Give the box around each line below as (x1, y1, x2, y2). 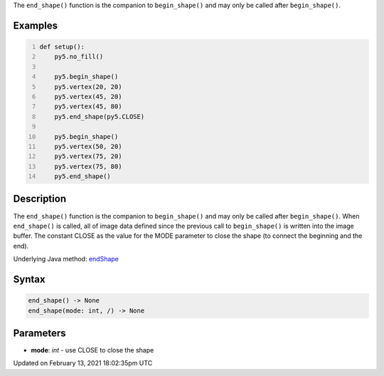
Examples (13, 19, 58, 31)
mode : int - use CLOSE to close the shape (31, 346, 154, 355)
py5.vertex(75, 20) (54, 152, 122, 160)
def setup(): (39, 43, 85, 51)
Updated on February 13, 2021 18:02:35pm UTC (13, 359, 153, 367)
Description (13, 193, 67, 205)
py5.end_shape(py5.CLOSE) (54, 113, 145, 120)
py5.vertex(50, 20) (54, 142, 122, 150)
